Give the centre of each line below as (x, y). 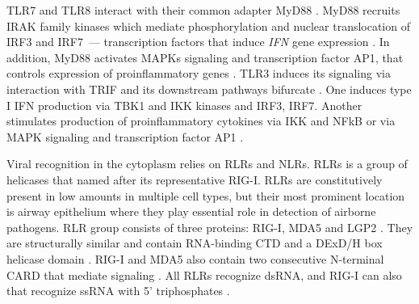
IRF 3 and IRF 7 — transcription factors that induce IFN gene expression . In (198, 42)
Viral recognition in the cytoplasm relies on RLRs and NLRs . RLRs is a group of (207, 164)
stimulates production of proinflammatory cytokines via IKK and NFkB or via (201, 121)
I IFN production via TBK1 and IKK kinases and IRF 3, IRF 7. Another (184, 105)
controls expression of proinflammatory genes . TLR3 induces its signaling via (199, 73)
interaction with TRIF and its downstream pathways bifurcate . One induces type (209, 89)
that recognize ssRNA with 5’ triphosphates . (118, 291)
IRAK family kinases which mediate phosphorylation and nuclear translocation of (208, 25)
